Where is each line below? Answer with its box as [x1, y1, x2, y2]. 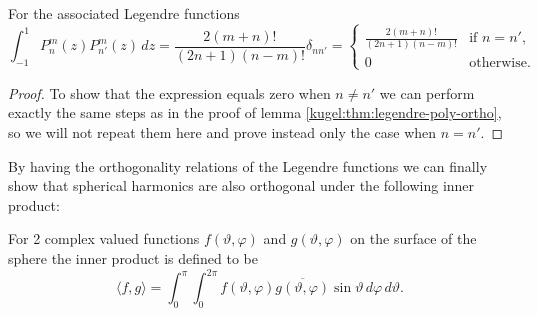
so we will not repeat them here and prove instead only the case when [8, 121, 437, 142]
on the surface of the [350, 228, 477, 249]
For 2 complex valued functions [8, 228, 200, 249]
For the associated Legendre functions [8, 3, 240, 23]
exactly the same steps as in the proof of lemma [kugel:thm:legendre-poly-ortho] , [8, 102, 502, 123]
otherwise [469, 55, 527, 70]
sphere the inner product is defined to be [8, 247, 258, 268]
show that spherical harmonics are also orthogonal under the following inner [8, 175, 475, 196]
